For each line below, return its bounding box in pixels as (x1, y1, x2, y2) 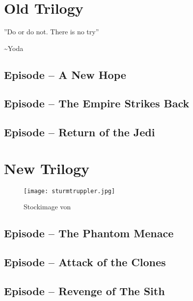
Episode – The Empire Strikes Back (4, 96, 190, 111)
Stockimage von (24, 201, 71, 212)
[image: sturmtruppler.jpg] (24, 187, 115, 195)
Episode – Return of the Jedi (4, 125, 155, 140)
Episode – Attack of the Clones (4, 254, 166, 270)
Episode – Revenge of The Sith (4, 283, 165, 298)
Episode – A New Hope (4, 67, 126, 82)
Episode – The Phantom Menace (4, 226, 174, 241)
